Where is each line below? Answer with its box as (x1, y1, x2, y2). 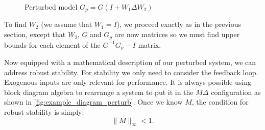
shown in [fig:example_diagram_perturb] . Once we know (4, 96, 183, 107)
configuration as (211, 86, 261, 97)
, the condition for (191, 96, 249, 107)
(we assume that (41, 19, 92, 29)
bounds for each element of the (4, 39, 101, 50)
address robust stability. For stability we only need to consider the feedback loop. (4, 67, 258, 77)
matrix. (138, 39, 161, 50)
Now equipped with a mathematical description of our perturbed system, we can (4, 56, 256, 67)
